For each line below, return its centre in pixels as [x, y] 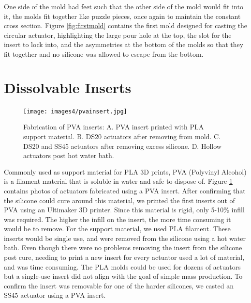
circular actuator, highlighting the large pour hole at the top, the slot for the [118, 35]
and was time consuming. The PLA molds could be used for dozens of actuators [122, 266]
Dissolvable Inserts [68, 87]
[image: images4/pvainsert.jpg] [75, 111]
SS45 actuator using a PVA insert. [55, 295]
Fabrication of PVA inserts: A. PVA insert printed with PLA [114, 127]
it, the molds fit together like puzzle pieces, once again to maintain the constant [122, 16]
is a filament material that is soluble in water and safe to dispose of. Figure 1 [118, 181]
